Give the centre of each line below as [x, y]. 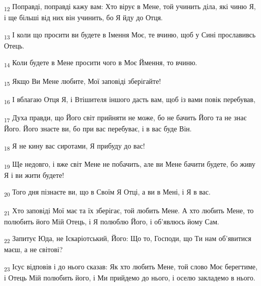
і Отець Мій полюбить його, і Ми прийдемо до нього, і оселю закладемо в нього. [130, 278]
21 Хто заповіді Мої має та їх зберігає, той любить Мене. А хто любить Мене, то [129, 211]
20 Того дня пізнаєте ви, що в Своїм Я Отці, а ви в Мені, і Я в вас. [107, 193]
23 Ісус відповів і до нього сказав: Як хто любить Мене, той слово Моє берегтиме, [131, 267]
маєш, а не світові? [34, 249]
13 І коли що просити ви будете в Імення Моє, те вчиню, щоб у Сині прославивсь [130, 35]
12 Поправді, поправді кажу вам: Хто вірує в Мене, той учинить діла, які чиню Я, [130, 7]
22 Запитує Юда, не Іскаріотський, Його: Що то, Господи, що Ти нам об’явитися [128, 239]
